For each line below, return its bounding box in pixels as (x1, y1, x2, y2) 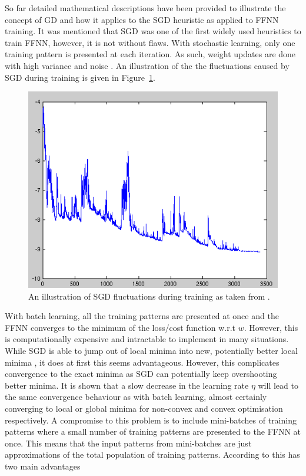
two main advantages (5, 459, 81, 472)
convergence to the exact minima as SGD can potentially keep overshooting (5, 367, 277, 380)
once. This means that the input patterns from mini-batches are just (5, 436, 252, 449)
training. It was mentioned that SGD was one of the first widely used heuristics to (5, 25, 301, 37)
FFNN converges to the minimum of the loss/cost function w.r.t (5, 321, 235, 333)
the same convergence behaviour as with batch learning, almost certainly (5, 390, 267, 403)
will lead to (258, 379, 298, 391)
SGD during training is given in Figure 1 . (5, 71, 155, 83)
